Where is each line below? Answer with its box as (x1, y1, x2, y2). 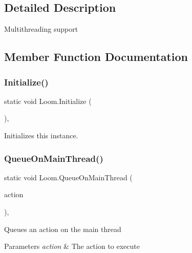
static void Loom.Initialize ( (4, 95, 92, 106)
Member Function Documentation (4, 49, 188, 65)
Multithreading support (4, 24, 78, 34)
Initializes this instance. (4, 130, 78, 140)
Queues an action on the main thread (4, 223, 121, 234)
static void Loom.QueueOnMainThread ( (4, 172, 133, 182)
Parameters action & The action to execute (4, 241, 140, 251)
